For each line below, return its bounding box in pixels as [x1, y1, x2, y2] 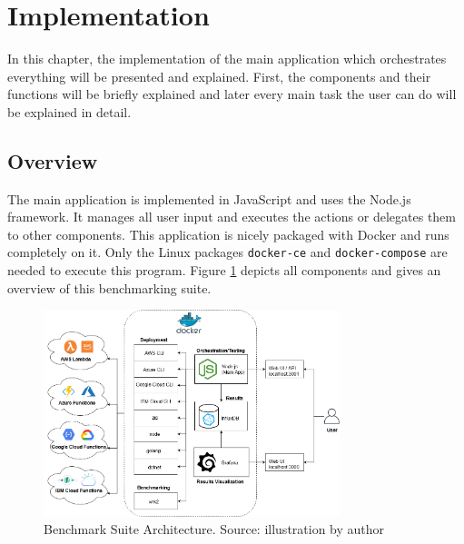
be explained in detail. [7, 102, 132, 121]
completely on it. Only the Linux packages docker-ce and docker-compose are [7, 242, 448, 262]
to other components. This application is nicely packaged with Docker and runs [7, 224, 449, 243]
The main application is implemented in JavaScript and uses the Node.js [7, 189, 411, 208]
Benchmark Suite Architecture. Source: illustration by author [44, 519, 385, 539]
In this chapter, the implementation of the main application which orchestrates [7, 49, 447, 68]
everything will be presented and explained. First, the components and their [7, 66, 431, 85]
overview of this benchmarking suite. [7, 278, 212, 297]
